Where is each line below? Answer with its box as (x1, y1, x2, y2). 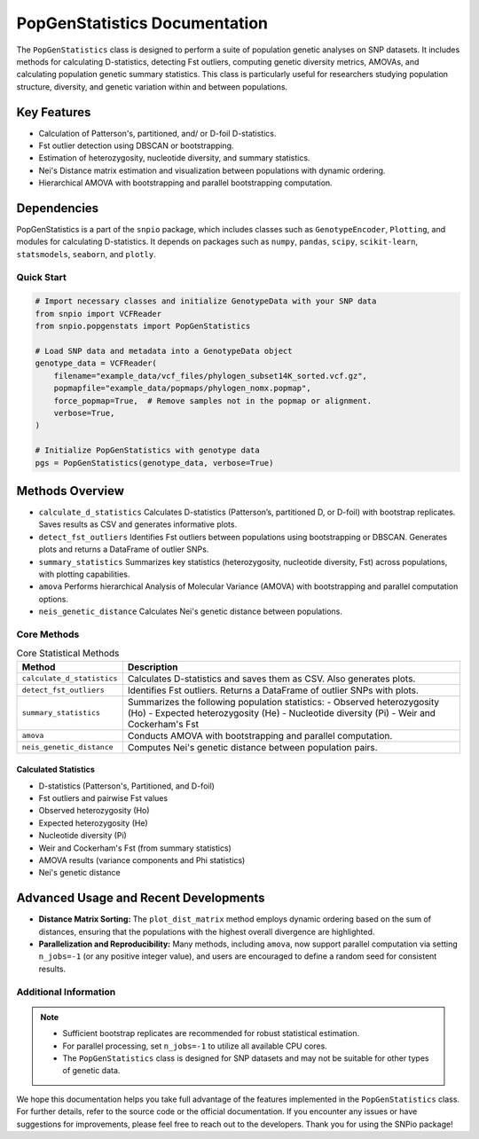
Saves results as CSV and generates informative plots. (38, 519, 238, 530)
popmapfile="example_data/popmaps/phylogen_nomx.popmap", (53, 383, 311, 394)
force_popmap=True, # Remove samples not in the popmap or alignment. (53, 396, 373, 405)
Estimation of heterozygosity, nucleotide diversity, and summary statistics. (38, 153, 310, 163)
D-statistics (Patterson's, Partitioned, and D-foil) (38, 781, 215, 791)
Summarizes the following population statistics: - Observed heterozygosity (127, 695, 440, 708)
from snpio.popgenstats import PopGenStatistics (35, 321, 251, 332)
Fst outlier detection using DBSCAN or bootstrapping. (38, 140, 234, 151)
